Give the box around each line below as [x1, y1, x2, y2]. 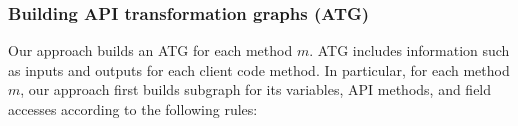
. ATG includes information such [309, 40, 510, 61]
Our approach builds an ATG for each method [8, 40, 293, 61]
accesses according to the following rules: [8, 99, 258, 119]
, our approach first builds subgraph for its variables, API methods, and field [20, 79, 492, 100]
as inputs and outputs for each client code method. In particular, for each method [8, 59, 510, 80]
